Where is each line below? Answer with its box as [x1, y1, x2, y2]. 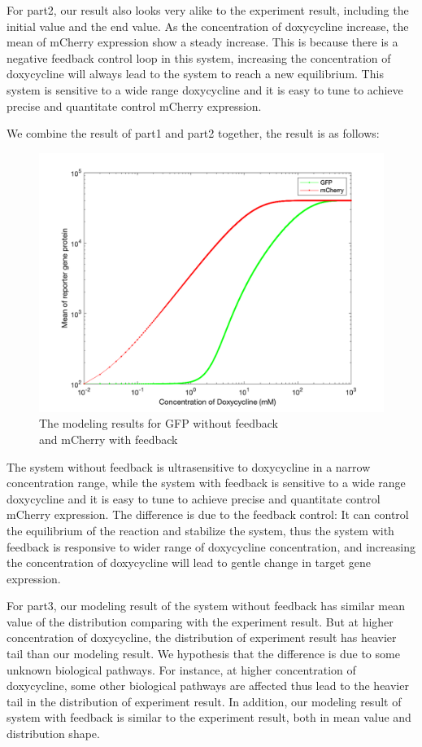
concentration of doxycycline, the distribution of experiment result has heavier [7, 629, 397, 646]
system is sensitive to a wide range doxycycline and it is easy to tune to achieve [7, 81, 403, 98]
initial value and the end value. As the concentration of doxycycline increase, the [7, 17, 409, 34]
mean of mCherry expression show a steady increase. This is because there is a [7, 33, 398, 51]
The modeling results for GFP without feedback [39, 415, 278, 432]
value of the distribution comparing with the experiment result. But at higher [7, 613, 394, 630]
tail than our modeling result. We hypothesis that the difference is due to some [7, 645, 400, 662]
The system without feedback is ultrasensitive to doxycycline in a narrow [7, 458, 371, 475]
